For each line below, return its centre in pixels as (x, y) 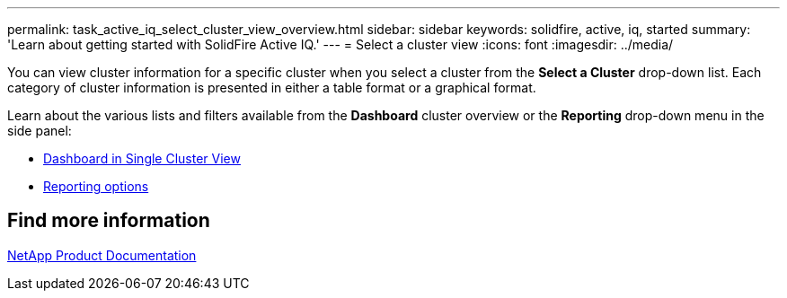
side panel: (40, 131)
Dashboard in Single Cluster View (142, 158)
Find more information (109, 221)
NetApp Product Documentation (102, 255)
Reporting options (96, 186)
